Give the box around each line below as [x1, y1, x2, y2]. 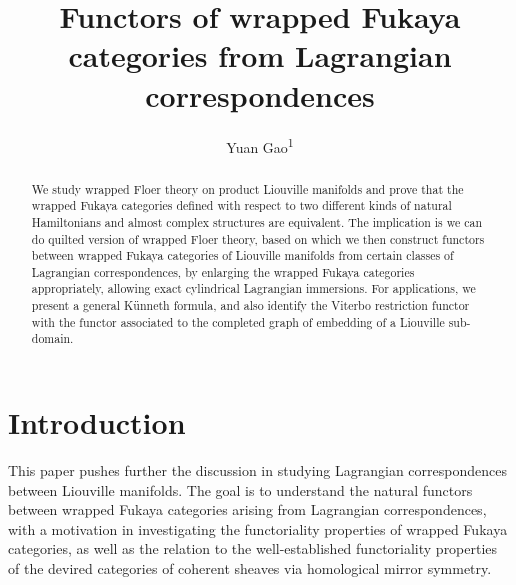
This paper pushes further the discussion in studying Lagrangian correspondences [8, 460, 507, 481]
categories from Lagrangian [68, 35, 452, 76]
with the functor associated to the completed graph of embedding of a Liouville [31, 313, 445, 330]
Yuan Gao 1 [226, 133, 294, 157]
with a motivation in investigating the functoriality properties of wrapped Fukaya [8, 518, 508, 539]
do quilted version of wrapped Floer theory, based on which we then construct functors [31, 230, 485, 247]
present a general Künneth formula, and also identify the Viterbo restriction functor [31, 297, 470, 314]
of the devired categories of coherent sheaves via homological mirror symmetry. [8, 558, 492, 579]
